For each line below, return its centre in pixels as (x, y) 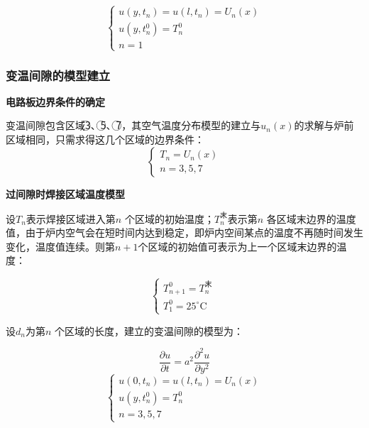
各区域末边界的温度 (311, 218)
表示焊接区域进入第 (71, 218)
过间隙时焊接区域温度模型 (65, 193)
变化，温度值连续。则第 (60, 246)
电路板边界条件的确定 (55, 101)
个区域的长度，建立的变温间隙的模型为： (149, 330)
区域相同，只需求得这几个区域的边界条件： (105, 139)
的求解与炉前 (324, 125)
